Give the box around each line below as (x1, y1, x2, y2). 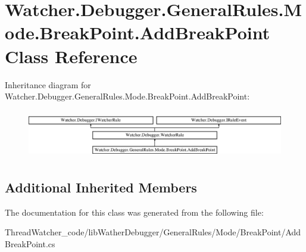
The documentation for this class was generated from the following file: (5, 206, 264, 218)
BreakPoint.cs (5, 237, 55, 250)
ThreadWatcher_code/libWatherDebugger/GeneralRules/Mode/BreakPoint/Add (5, 226, 301, 238)
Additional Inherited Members (5, 178, 197, 196)
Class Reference (5, 43, 138, 68)
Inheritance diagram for (5, 78, 91, 91)
